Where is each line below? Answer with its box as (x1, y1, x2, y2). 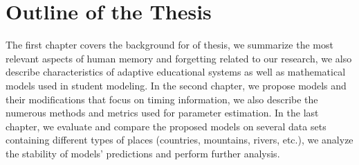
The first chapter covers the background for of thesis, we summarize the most (6, 37, 333, 52)
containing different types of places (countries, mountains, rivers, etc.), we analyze (6, 132, 353, 147)
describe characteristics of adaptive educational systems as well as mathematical (6, 64, 346, 79)
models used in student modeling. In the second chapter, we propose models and (6, 78, 347, 92)
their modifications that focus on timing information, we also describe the (6, 92, 318, 106)
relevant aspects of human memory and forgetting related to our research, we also (6, 51, 352, 65)
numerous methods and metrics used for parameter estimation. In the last (6, 105, 319, 120)
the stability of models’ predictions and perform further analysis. (6, 146, 280, 160)
